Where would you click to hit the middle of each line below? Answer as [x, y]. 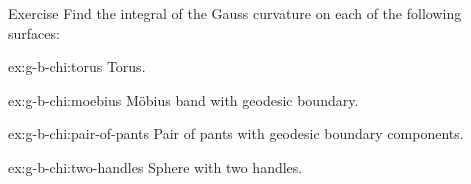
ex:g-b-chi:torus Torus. [77, 66]
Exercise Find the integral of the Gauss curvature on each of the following [235, 13]
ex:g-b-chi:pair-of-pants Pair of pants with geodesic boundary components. [236, 133]
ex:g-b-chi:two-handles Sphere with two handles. [155, 166]
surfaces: [34, 32]
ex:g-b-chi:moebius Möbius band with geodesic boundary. [183, 99]
